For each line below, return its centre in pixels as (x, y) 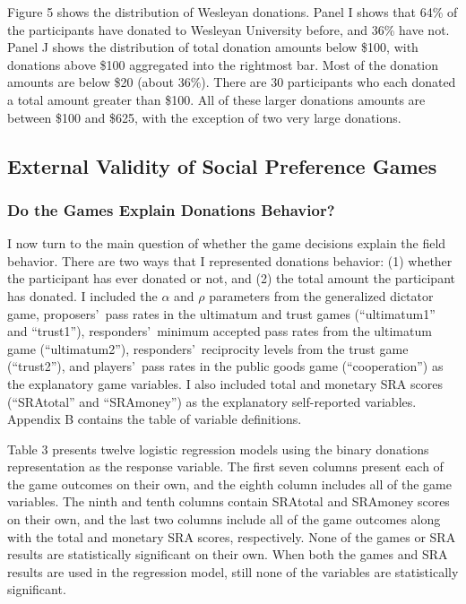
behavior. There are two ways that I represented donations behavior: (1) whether (230, 260)
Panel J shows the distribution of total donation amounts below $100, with (213, 47)
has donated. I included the (82, 295)
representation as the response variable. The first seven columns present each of (225, 466)
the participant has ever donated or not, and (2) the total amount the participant (231, 278)
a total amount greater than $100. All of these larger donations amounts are (216, 99)
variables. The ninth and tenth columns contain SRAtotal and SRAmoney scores (229, 501)
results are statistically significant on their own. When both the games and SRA (228, 554)
